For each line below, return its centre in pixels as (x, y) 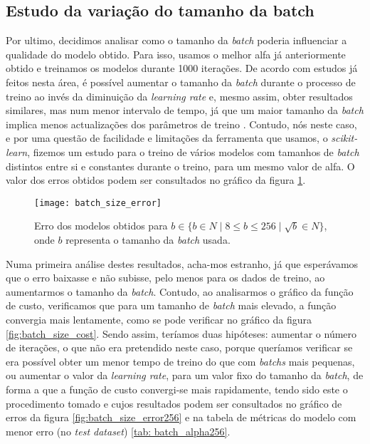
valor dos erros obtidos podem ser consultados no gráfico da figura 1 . (156, 180)
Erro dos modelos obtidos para (101, 226)
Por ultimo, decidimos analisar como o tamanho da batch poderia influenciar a (176, 40)
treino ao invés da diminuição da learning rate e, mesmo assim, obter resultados (179, 96)
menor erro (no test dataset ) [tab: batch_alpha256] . (118, 431)
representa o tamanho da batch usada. (148, 239)
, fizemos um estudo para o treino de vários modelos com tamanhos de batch (193, 151)
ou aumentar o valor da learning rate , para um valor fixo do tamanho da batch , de (185, 375)
